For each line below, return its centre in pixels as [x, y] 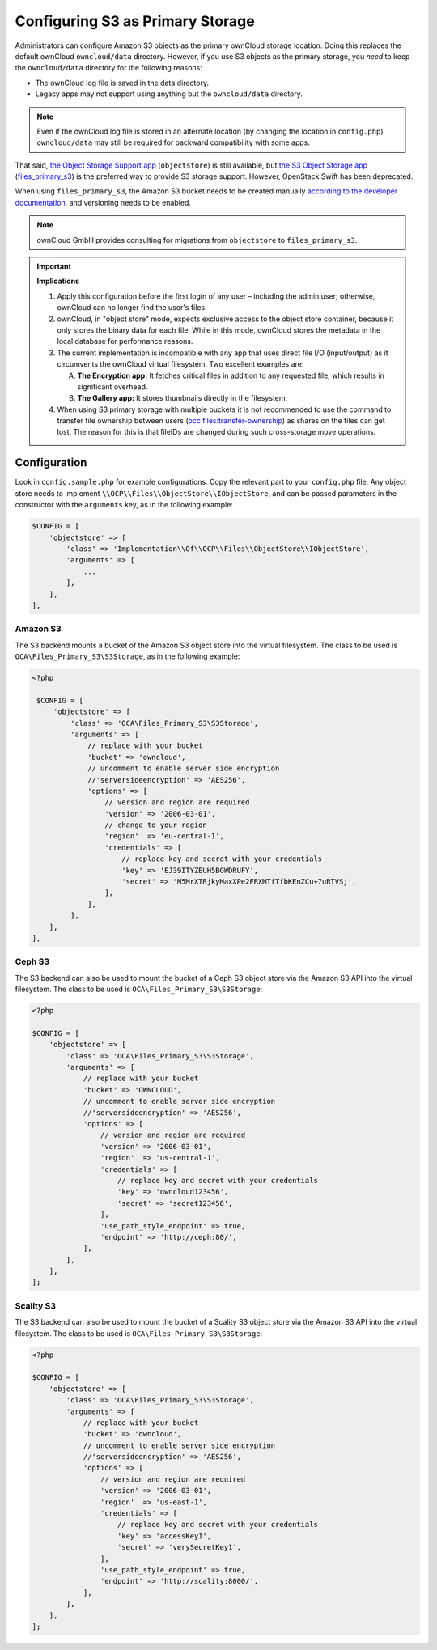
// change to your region [156, 825]
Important [54, 266]
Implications [58, 281]
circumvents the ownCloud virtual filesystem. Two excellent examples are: [180, 364]
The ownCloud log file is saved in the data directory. [122, 83]
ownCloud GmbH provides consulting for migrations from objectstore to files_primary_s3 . [197, 240]
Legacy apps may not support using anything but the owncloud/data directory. [169, 94]
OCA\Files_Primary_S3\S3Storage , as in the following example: [127, 656]
